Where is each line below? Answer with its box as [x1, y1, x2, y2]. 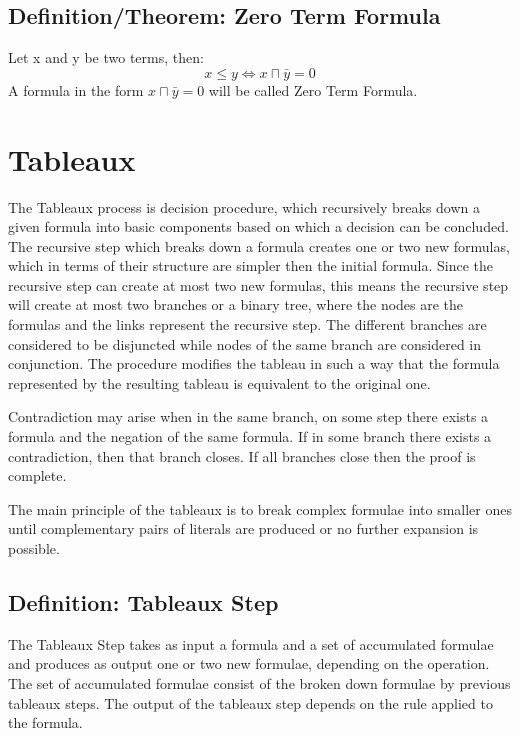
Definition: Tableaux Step [8, 587, 279, 617]
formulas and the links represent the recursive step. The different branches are [8, 314, 487, 335]
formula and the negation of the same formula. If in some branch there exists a [8, 426, 492, 447]
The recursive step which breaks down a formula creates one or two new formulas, [8, 235, 510, 256]
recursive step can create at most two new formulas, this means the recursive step [8, 274, 509, 295]
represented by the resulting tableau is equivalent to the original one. [8, 372, 431, 393]
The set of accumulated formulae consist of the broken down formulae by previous [8, 673, 511, 693]
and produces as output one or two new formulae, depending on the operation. [8, 653, 490, 674]
